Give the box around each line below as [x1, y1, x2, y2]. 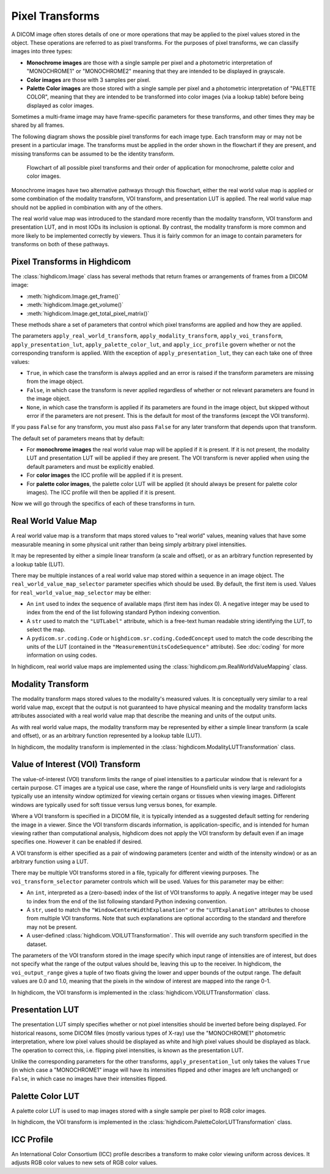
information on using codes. [26, 651, 98, 659]
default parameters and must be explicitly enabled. [26, 463, 155, 470]
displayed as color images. [26, 102, 94, 109]
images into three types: [11, 48, 73, 55]
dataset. [26, 941, 48, 948]
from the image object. [26, 377, 84, 385]
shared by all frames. [11, 121, 65, 129]
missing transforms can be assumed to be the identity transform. [11, 150, 175, 157]
